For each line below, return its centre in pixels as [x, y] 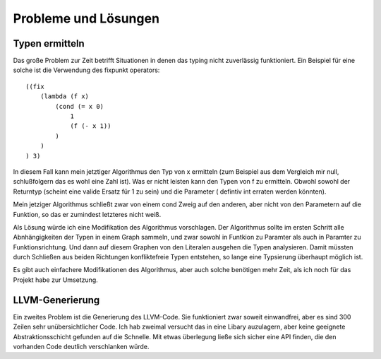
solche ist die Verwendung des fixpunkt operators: [86, 70]
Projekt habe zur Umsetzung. [55, 280]
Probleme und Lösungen [86, 18]
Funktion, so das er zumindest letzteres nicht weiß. [87, 214]
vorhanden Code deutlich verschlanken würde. [81, 346]
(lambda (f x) [65, 96]
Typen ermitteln [49, 43]
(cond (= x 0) [80, 106]
